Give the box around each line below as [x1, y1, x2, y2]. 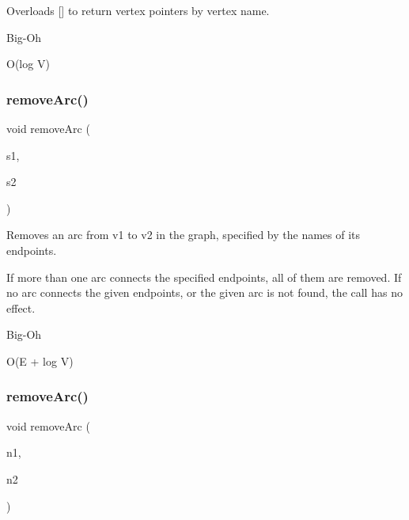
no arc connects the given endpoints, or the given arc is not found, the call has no [6, 284, 403, 301]
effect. [6, 299, 36, 316]
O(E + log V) [6, 352, 74, 369]
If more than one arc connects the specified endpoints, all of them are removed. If [6, 268, 402, 285]
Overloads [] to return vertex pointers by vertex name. [6, 2, 270, 18]
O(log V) [6, 55, 50, 72]
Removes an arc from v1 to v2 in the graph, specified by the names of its [6, 226, 361, 243]
